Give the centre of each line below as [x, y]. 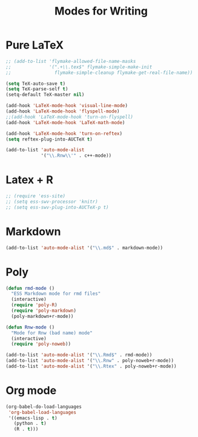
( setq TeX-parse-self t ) [37, 89]
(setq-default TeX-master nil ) [45, 95]
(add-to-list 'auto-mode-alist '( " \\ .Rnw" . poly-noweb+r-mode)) [90, 361]
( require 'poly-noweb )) [41, 344]
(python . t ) [30, 424]
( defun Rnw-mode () [30, 327]
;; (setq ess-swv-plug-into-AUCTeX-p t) [58, 207]
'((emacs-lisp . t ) [33, 418]
